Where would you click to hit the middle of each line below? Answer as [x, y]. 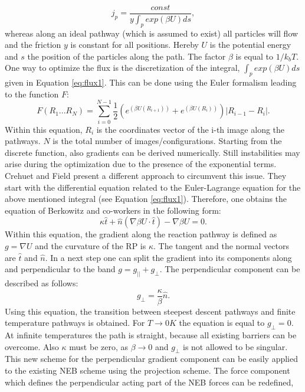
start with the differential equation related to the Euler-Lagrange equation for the [153, 187]
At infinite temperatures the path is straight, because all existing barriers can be [151, 335]
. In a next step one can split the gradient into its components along [168, 257]
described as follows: [42, 282]
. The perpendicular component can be [230, 269]
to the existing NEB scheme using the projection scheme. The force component [147, 370]
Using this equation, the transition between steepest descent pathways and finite [150, 311]
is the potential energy [250, 45]
